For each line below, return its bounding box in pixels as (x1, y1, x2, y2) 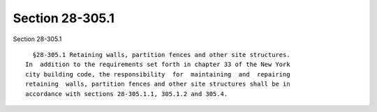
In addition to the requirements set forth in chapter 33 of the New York (25, 61, 290, 69)
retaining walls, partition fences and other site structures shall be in (25, 80, 290, 88)
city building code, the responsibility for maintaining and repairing (25, 70, 290, 78)
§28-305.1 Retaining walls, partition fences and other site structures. (32, 51, 290, 58)
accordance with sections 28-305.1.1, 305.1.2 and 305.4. (25, 90, 228, 97)
